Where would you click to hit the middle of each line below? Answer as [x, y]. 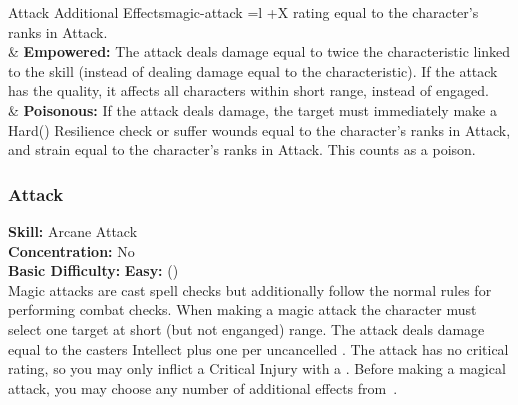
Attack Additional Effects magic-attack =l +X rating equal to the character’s [243, 12]
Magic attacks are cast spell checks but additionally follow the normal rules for [250, 289]
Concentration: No [71, 250]
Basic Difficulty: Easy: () [93, 270]
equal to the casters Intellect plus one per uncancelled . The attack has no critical [258, 348]
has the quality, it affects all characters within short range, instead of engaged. [248, 90]
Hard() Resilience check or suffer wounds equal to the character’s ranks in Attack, [259, 129]
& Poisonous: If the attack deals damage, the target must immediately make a [252, 109]
